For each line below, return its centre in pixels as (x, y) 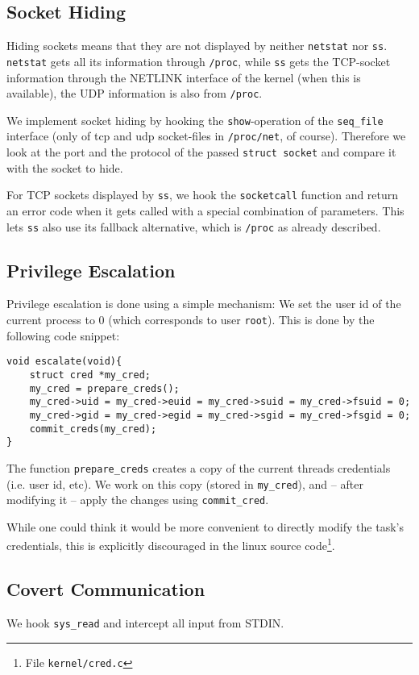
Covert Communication (106, 589)
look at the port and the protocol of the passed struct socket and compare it (201, 152)
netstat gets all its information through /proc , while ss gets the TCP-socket (199, 61)
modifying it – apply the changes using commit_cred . (138, 500)
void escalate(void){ (64, 362)
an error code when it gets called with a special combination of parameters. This (205, 210)
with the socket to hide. (65, 167)
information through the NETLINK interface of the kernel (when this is (184, 77)
